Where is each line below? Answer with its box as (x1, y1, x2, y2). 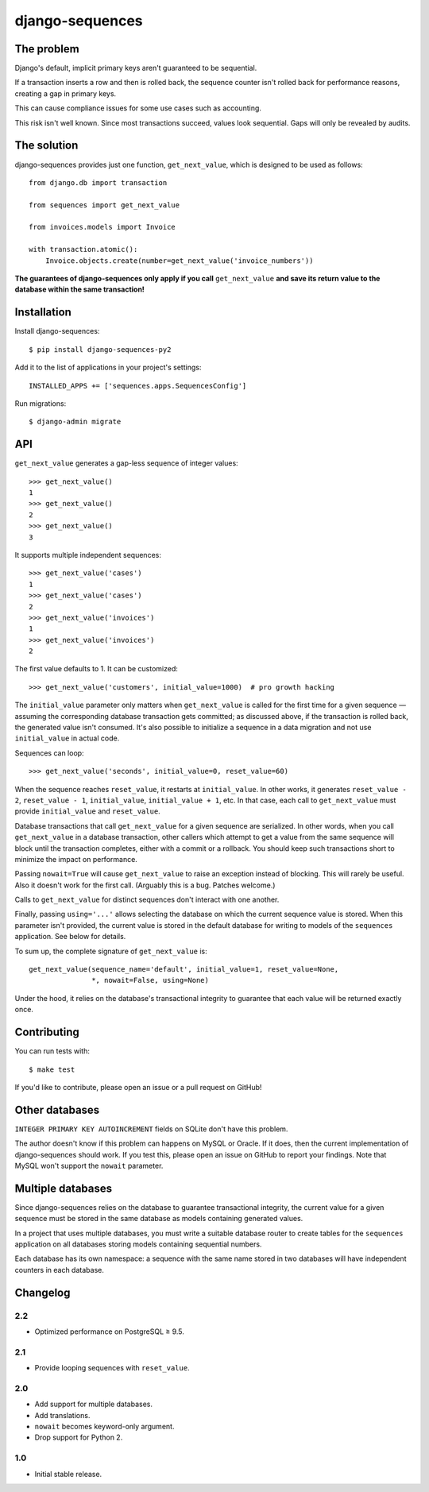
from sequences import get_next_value (29, 200, 180, 210)
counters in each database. (14, 1265, 105, 1274)
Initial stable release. (34, 1469, 102, 1478)
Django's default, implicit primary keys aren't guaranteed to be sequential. (14, 64, 257, 73)
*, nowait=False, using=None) (91, 976, 210, 985)
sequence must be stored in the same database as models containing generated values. (14, 1214, 303, 1223)
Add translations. (34, 1410, 91, 1420)
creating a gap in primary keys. (14, 88, 117, 99)
